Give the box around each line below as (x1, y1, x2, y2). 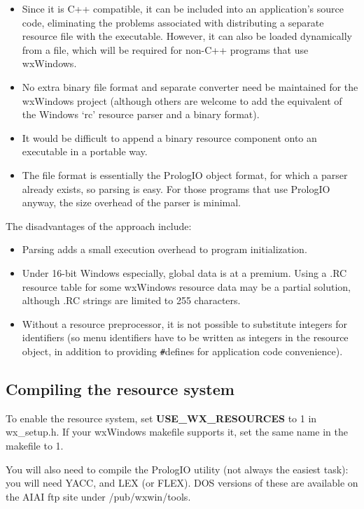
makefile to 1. (6, 438, 64, 452)
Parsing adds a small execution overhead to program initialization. (22, 242, 307, 257)
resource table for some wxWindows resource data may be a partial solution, (22, 279, 351, 294)
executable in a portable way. (22, 144, 148, 159)
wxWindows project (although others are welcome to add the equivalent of (22, 93, 342, 108)
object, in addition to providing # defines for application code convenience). (22, 343, 343, 358)
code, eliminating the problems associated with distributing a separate (22, 15, 324, 29)
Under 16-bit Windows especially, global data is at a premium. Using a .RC (22, 265, 347, 280)
